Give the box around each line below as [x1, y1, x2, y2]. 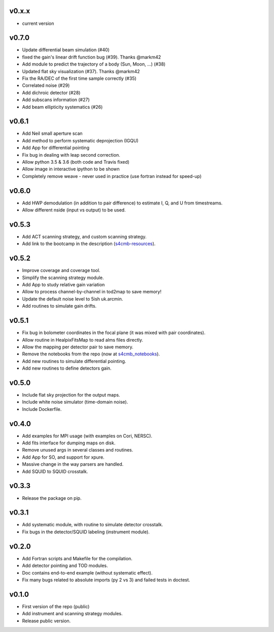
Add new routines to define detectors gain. [22, 365, 112, 371]
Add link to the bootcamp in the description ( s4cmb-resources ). [22, 240, 156, 247]
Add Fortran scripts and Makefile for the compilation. [22, 555, 133, 561]
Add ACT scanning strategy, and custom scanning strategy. [22, 234, 147, 239]
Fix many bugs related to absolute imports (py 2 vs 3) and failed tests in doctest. [22, 577, 190, 583]
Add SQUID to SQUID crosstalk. [22, 468, 88, 474]
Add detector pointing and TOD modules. [22, 562, 109, 569]
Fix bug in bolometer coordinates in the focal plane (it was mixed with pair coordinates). [22, 329, 205, 336]
